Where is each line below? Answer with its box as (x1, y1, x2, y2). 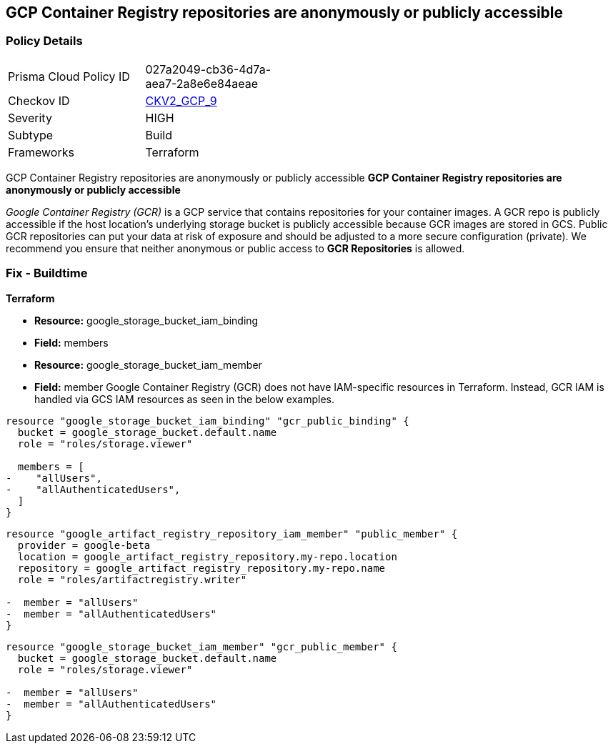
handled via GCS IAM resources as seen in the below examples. (34, 392, 334, 405)
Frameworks (8, 144, 74, 159)
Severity (8, 110, 52, 125)
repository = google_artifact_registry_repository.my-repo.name (17, 562, 386, 574)
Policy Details (6, 34, 83, 49)
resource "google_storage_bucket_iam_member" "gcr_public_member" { (6, 640, 397, 653)
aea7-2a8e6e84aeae (145, 76, 259, 91)
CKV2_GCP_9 (145, 93, 217, 108)
